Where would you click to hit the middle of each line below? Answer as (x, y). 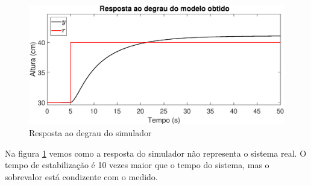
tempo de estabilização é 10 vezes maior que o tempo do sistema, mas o (137, 165)
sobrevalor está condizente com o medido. (81, 176)
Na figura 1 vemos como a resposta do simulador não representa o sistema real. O (156, 153)
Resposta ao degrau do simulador (90, 132)
